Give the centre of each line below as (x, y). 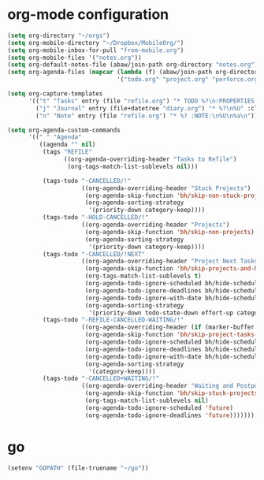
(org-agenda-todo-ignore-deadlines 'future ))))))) (170, 415)
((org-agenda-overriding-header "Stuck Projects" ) (166, 188)
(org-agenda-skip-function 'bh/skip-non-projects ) (170, 232)
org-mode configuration (88, 15)
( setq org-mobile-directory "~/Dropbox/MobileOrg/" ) (96, 43)
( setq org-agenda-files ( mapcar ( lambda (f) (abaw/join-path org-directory (134, 73)
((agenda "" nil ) (67, 145)
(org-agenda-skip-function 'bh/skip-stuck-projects (171, 393)
